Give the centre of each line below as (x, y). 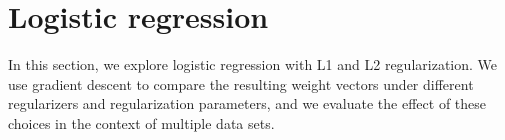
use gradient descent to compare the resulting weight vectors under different (241, 83)
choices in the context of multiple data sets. (141, 122)
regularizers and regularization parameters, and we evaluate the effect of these (247, 103)
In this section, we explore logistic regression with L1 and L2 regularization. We (253, 64)
